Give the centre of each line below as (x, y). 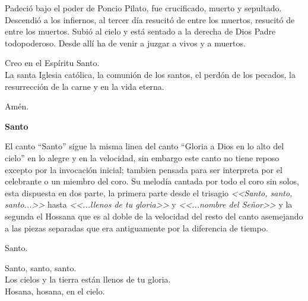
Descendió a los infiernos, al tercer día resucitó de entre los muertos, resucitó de (150, 19)
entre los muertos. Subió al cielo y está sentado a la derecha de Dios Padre (140, 31)
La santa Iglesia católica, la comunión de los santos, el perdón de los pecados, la (150, 74)
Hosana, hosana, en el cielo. (55, 291)
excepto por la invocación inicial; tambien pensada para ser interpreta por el (144, 169)
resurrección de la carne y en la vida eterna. (85, 86)
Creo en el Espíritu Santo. (52, 63)
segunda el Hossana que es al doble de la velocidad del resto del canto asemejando (154, 216)
